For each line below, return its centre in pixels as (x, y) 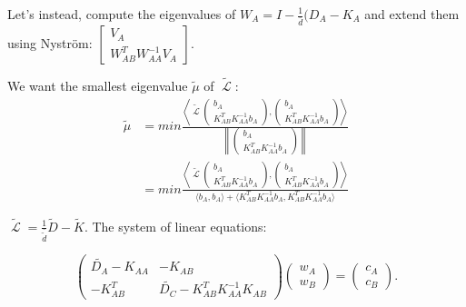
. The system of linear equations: (175, 226)
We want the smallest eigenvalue (98, 86)
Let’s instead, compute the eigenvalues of (122, 14)
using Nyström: (50, 42)
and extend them (412, 14)
